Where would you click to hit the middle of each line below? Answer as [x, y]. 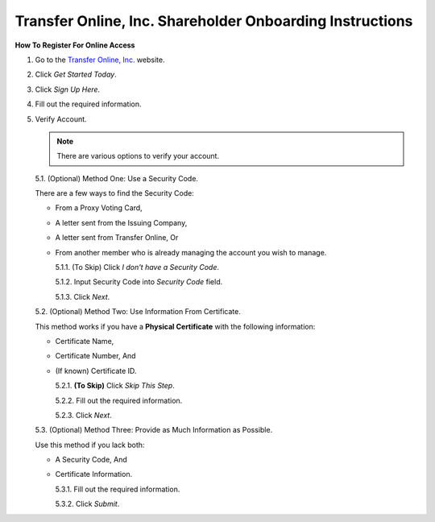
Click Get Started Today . [76, 75]
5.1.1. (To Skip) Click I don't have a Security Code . [137, 267]
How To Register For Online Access [75, 45]
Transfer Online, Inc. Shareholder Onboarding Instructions [214, 21]
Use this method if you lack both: [90, 445]
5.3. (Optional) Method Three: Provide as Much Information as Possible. [154, 430]
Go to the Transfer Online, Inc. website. [100, 60]
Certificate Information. [94, 474]
